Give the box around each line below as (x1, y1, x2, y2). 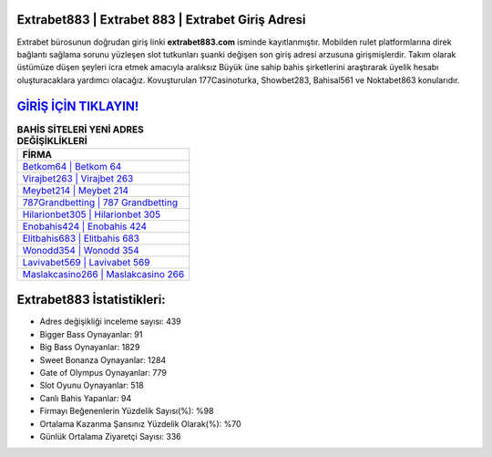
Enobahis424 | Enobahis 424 (22, 220, 148, 233)
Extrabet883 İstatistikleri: (16, 292, 166, 307)
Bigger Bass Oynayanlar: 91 (39, 328, 143, 339)
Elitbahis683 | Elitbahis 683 (22, 232, 140, 244)
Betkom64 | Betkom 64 (22, 160, 122, 172)
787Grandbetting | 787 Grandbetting (22, 196, 178, 209)
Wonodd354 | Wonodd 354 (22, 244, 140, 256)
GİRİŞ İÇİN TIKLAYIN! (16, 99, 139, 114)
